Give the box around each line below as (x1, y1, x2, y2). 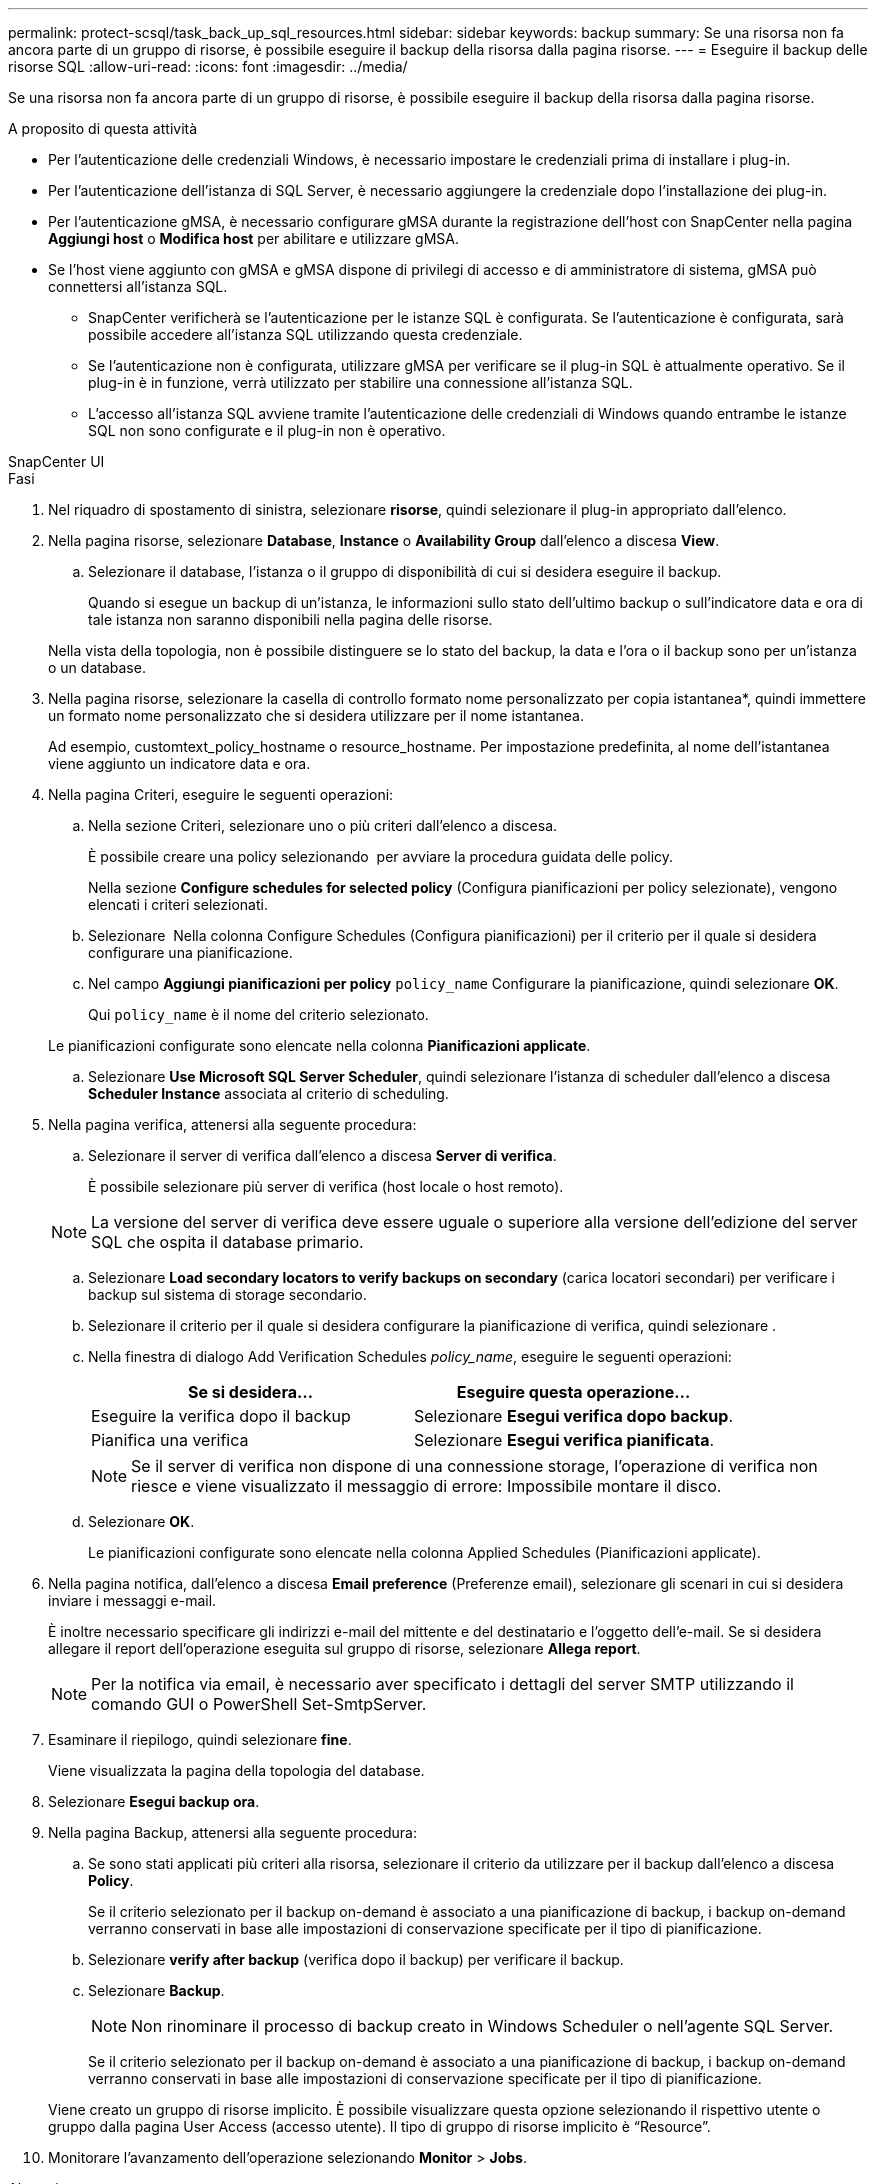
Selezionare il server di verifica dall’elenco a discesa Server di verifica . (88, 1147, 557, 1164)
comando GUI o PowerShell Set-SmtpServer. (91, 1694, 427, 1714)
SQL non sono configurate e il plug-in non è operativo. (88, 422, 446, 439)
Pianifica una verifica (91, 1430, 249, 1450)
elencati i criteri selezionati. (88, 896, 268, 913)
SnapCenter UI (8, 453, 105, 470)
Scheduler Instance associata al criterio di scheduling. (88, 1085, 449, 1102)
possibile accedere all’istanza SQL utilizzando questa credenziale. (88, 326, 523, 343)
